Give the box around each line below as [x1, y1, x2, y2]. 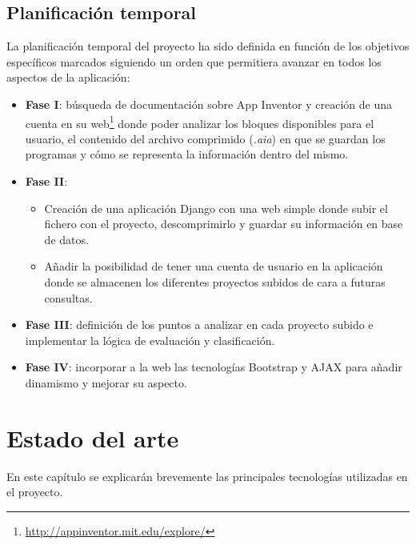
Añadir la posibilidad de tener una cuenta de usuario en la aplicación [44, 258, 383, 275]
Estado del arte [6, 421, 179, 454]
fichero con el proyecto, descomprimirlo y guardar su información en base [44, 215, 403, 232]
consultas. [44, 289, 93, 306]
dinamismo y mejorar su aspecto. [25, 374, 187, 391]
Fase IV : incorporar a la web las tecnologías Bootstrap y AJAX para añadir [25, 359, 402, 375]
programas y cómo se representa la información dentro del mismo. [25, 146, 349, 162]
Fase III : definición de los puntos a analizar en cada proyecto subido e [25, 316, 374, 333]
